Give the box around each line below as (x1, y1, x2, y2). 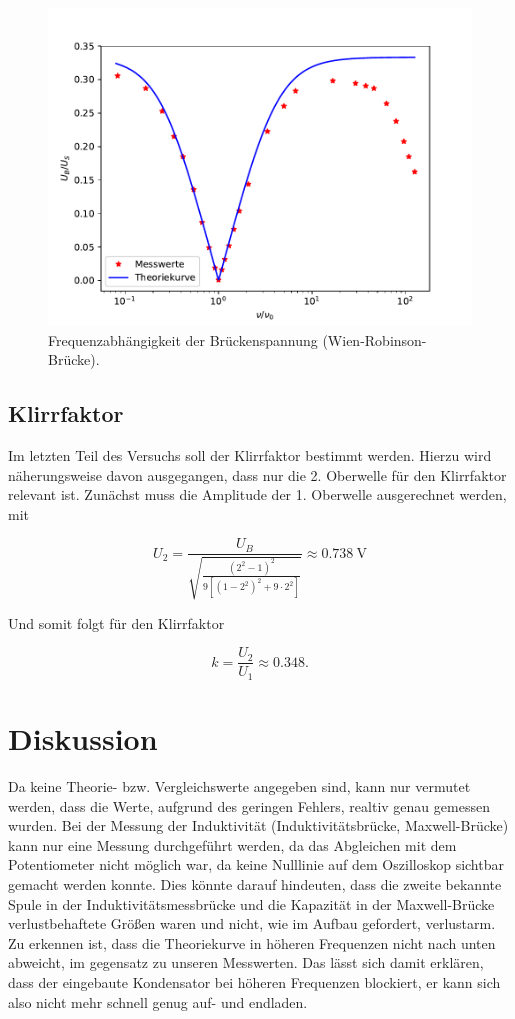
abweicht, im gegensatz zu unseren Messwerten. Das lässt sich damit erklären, (8, 952, 484, 973)
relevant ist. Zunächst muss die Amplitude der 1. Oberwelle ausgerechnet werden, (8, 484, 507, 505)
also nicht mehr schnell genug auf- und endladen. (8, 991, 308, 1012)
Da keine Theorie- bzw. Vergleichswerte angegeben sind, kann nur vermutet (8, 776, 471, 797)
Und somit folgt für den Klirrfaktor (8, 612, 225, 633)
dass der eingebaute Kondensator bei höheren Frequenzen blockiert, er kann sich (8, 971, 501, 992)
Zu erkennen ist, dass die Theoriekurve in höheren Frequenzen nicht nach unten (8, 932, 496, 953)
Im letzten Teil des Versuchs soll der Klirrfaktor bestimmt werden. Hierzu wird (8, 444, 492, 465)
